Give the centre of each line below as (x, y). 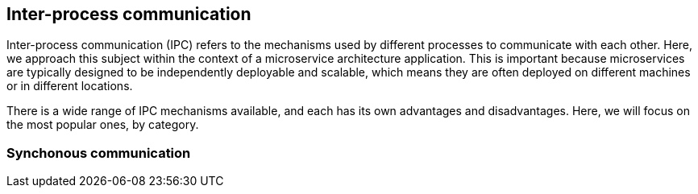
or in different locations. (70, 86)
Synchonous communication (99, 153)
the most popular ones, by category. (103, 125)
